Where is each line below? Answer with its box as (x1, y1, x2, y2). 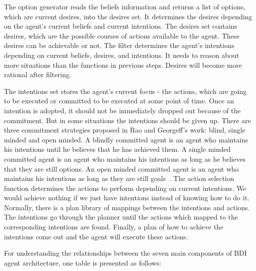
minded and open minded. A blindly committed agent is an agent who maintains (4, 134, 248, 144)
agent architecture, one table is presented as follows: (4, 257, 161, 268)
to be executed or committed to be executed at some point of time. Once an (4, 95, 234, 106)
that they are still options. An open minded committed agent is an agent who (4, 163, 239, 174)
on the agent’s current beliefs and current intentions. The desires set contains (4, 21, 237, 31)
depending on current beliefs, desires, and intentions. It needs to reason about (4, 49, 239, 60)
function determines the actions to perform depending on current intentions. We (4, 182, 246, 193)
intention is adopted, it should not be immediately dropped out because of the (4, 105, 241, 115)
